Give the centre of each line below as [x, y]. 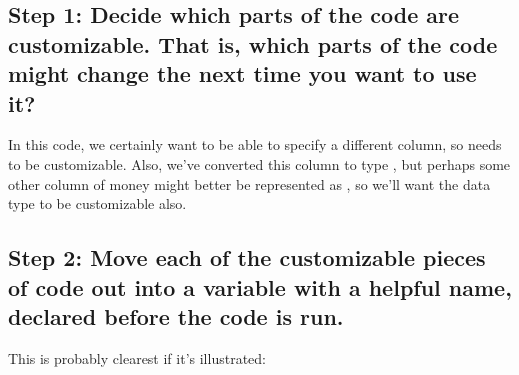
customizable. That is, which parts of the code [253, 43]
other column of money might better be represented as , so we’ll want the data [249, 183]
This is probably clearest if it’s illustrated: [137, 357]
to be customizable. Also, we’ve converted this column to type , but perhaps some [259, 163]
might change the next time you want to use [242, 73]
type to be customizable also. [97, 203]
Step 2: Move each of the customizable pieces [247, 257]
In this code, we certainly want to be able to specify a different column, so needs [255, 144]
